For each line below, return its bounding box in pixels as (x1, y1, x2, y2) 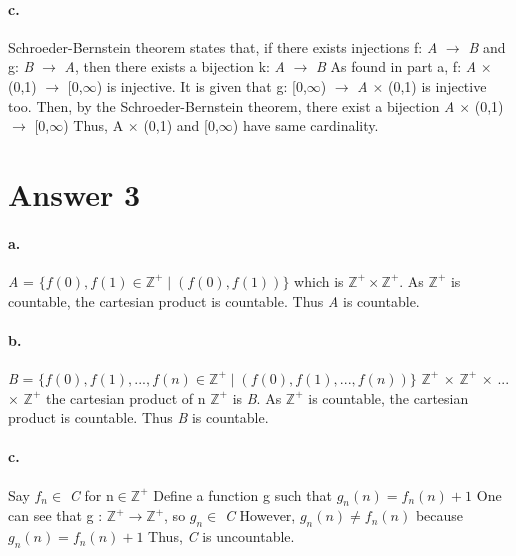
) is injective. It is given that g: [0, (96, 75, 307, 96)
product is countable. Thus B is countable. (8, 407, 269, 428)
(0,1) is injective (387, 75, 487, 96)
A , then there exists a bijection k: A (64, 56, 285, 77)
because (415, 505, 464, 526)
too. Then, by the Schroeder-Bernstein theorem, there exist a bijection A (8, 95, 455, 116)
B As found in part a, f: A (316, 56, 477, 77)
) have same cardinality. (232, 115, 379, 136)
